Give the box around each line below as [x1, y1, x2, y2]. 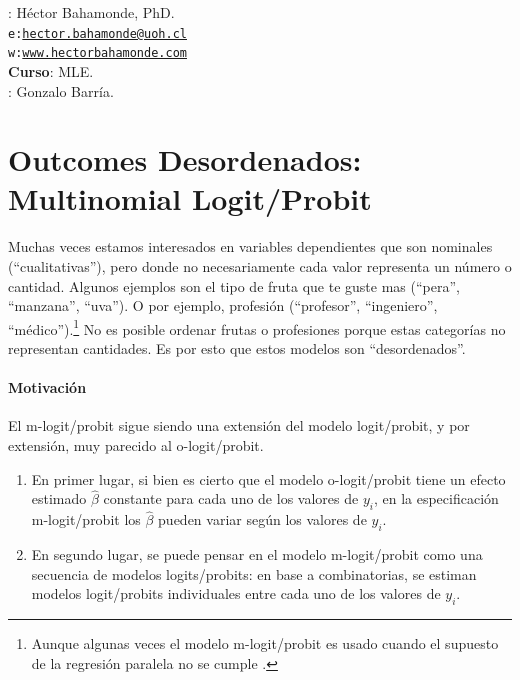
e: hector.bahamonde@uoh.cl [8, 26, 187, 41]
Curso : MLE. [8, 60, 94, 81]
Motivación [8, 377, 87, 398]
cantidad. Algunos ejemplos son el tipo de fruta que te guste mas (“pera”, [8, 275, 460, 296]
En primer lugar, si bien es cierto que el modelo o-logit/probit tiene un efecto [31, 468, 506, 489]
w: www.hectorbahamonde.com [8, 46, 187, 61]
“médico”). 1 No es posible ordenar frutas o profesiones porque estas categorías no [8, 315, 506, 339]
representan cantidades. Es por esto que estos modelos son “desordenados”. [8, 338, 466, 359]
